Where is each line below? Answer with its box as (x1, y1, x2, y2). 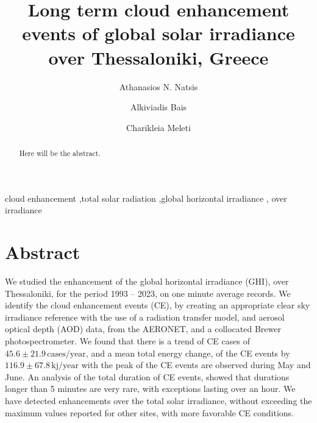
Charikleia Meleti (126, 121, 191, 133)
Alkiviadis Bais (130, 101, 187, 113)
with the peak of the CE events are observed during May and (81, 358, 311, 371)
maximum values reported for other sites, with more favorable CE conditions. (5, 406, 294, 419)
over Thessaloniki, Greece (48, 44, 269, 69)
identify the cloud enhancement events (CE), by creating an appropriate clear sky (5, 299, 310, 311)
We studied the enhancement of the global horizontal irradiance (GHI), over (5, 275, 289, 288)
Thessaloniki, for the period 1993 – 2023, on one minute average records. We (5, 286, 291, 299)
